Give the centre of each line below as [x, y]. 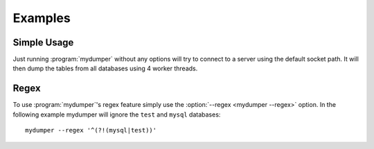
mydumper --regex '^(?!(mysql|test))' [91, 130]
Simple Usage [43, 42]
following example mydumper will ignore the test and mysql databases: [117, 115]
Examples [42, 18]
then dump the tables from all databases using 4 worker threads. [105, 68]
